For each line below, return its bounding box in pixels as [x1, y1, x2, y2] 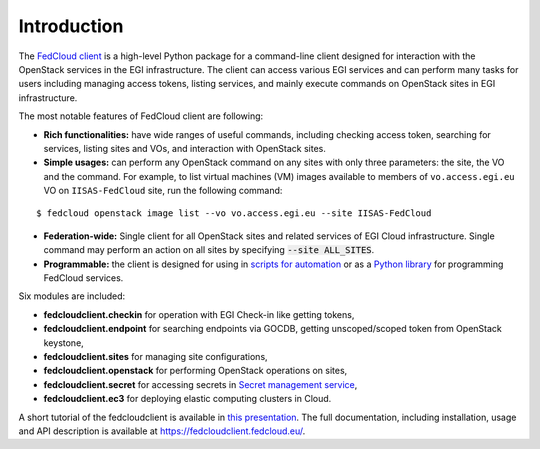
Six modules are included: [18, 290, 126, 302]
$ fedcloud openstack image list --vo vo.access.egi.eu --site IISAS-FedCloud [36, 208, 432, 219]
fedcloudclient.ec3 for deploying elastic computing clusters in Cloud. [43, 393, 332, 405]
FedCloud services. [43, 272, 124, 284]
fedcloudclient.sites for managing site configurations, [43, 350, 269, 362]
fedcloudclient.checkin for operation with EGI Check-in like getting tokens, [43, 308, 355, 320]
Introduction [18, 15, 124, 37]
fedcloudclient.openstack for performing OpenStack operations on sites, [43, 365, 348, 377]
